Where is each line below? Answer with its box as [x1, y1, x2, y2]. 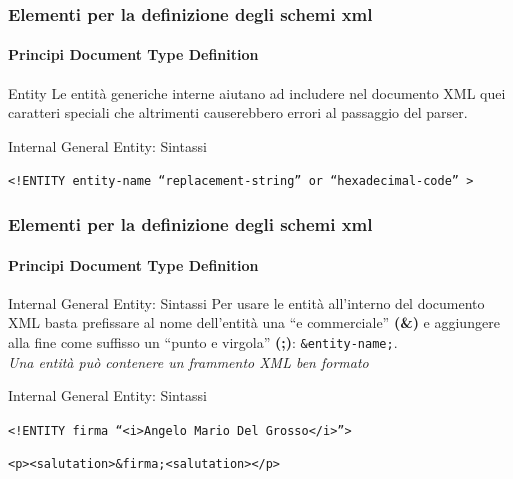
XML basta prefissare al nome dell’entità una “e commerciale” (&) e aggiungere [8, 312, 500, 333]
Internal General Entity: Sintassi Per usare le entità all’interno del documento [8, 292, 485, 313]
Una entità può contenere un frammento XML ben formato [8, 351, 369, 372]
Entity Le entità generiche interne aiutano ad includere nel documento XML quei [8, 82, 506, 103]
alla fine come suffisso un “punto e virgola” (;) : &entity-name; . [8, 331, 398, 352]
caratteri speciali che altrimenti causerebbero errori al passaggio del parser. [8, 102, 468, 123]
